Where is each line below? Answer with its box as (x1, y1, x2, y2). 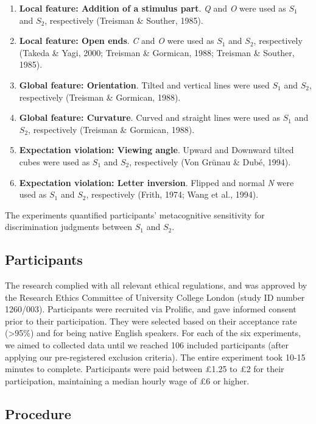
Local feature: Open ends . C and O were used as (19, 34, 214, 47)
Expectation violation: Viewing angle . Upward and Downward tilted (19, 143, 294, 156)
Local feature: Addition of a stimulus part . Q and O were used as (19, 2, 286, 14)
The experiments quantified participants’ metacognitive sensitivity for (5, 208, 265, 221)
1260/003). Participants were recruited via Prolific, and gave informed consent (5, 303, 297, 315)
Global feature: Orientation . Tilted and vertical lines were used (19, 78, 270, 91)
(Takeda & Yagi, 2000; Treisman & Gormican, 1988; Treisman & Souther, (19, 46, 295, 59)
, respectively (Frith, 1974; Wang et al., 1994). (86, 188, 259, 201)
